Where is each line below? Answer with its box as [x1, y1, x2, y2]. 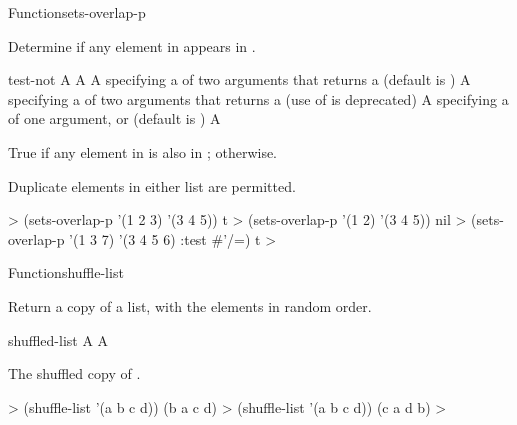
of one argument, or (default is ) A [8, 108, 221, 129]
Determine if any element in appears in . [8, 35, 256, 56]
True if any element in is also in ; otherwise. [8, 141, 278, 162]
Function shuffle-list [8, 262, 124, 283]
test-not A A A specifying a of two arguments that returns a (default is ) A [8, 69, 471, 90]
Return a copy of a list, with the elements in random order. [8, 295, 372, 316]
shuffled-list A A [8, 329, 109, 350]
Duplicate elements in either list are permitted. [8, 175, 296, 196]
